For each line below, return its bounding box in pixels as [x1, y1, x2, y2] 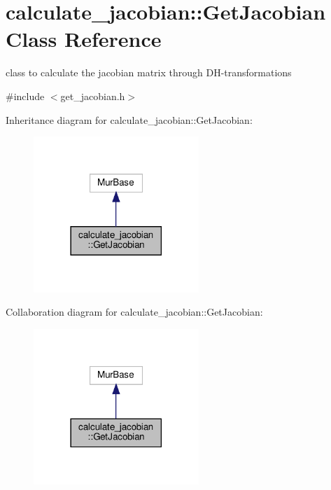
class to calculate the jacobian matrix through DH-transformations [6, 65, 292, 80]
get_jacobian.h [60, 88, 125, 103]
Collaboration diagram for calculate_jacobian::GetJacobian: [6, 304, 263, 319]
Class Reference [6, 24, 162, 53]
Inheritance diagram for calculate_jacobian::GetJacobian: [6, 112, 253, 127]
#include [6, 88, 45, 103]
